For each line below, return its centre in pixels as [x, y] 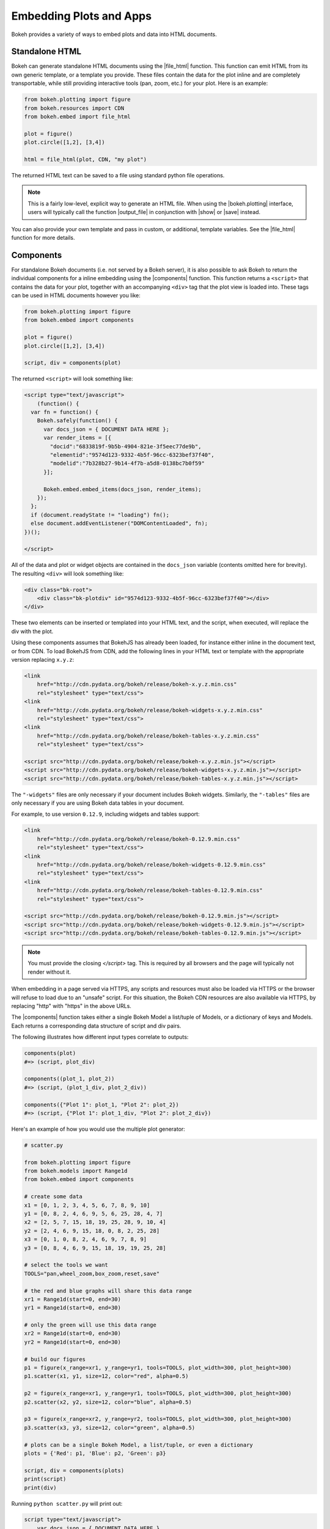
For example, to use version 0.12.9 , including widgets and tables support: [105, 814]
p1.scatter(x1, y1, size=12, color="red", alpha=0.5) [106, 1376]
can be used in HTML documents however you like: [76, 295]
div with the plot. [32, 631]
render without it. [50, 972]
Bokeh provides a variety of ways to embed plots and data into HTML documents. [114, 34]
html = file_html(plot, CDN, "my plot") [85, 159]
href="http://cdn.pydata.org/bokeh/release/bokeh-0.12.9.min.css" [139, 839]
